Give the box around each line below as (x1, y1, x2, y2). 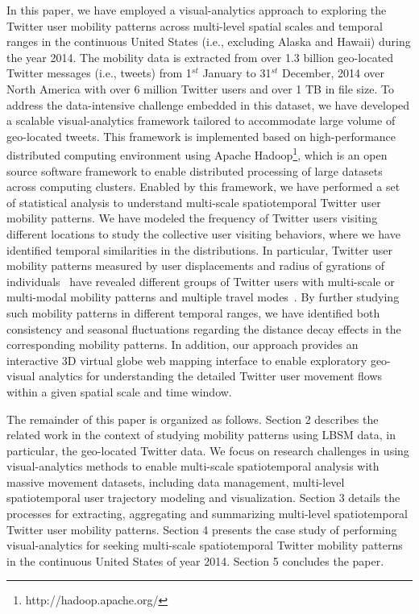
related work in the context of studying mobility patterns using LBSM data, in (6, 426, 396, 443)
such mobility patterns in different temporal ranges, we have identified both (6, 304, 380, 321)
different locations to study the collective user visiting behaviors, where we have (6, 225, 400, 242)
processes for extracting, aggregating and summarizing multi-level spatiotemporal (6, 505, 409, 522)
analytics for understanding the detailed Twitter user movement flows (39, 367, 383, 384)
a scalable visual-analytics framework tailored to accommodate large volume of (6, 112, 396, 129)
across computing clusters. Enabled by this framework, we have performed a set (6, 178, 400, 195)
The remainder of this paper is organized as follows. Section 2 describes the (6, 410, 379, 427)
